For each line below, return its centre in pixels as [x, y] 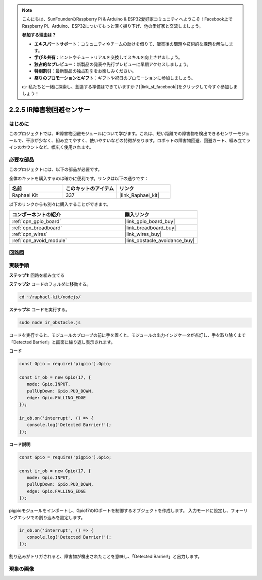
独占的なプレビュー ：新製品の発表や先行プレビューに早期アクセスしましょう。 [113, 64]
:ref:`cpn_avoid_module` [40, 240]
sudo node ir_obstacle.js [50, 323]
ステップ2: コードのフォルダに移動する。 [50, 284]
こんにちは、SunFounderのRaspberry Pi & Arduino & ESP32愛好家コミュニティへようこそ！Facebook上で [127, 19]
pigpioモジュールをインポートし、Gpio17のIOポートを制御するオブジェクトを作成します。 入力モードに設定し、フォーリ [128, 511]
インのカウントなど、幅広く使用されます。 [51, 147]
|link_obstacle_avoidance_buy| [160, 240]
